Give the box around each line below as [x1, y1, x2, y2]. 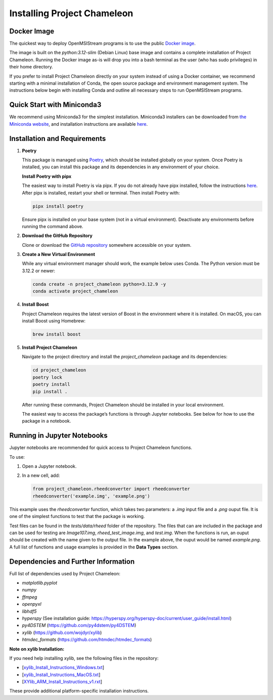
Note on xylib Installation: [9, 646, 65, 652]
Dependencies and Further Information [9, 557, 135, 566]
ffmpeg [22, 594, 37, 600]
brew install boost [32, 331, 81, 337]
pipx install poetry [32, 203, 83, 209]
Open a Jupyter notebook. [22, 463, 77, 469]
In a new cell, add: [22, 472, 60, 478]
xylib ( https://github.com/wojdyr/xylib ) [22, 629, 102, 636]
